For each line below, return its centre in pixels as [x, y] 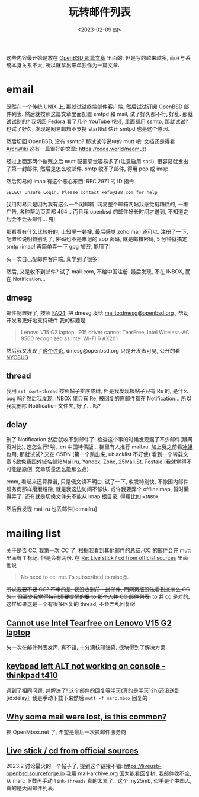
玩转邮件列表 [99, 12]
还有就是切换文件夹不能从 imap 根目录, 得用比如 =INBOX [92, 496]
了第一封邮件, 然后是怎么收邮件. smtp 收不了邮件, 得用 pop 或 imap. [88, 169]
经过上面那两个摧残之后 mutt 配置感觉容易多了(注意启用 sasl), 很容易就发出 [97, 161]
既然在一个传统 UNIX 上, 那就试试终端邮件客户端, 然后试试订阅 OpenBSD [94, 107]
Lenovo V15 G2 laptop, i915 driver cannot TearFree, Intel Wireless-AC [105, 332]
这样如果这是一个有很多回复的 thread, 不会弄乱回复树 [71, 604]
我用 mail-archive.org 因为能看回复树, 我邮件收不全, [129, 773]
